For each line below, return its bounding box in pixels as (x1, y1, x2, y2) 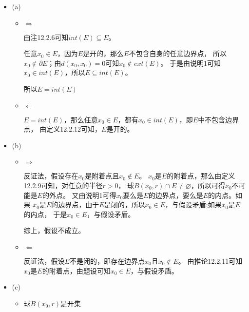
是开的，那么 (83, 48, 124, 58)
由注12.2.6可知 (23, 32, 69, 42)
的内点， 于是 (23, 209, 67, 219)
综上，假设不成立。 (23, 225, 85, 235)
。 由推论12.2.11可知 (178, 255, 243, 266)
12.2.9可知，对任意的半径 (23, 180, 103, 190)
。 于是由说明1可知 (160, 58, 221, 68)
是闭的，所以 (104, 199, 145, 210)
